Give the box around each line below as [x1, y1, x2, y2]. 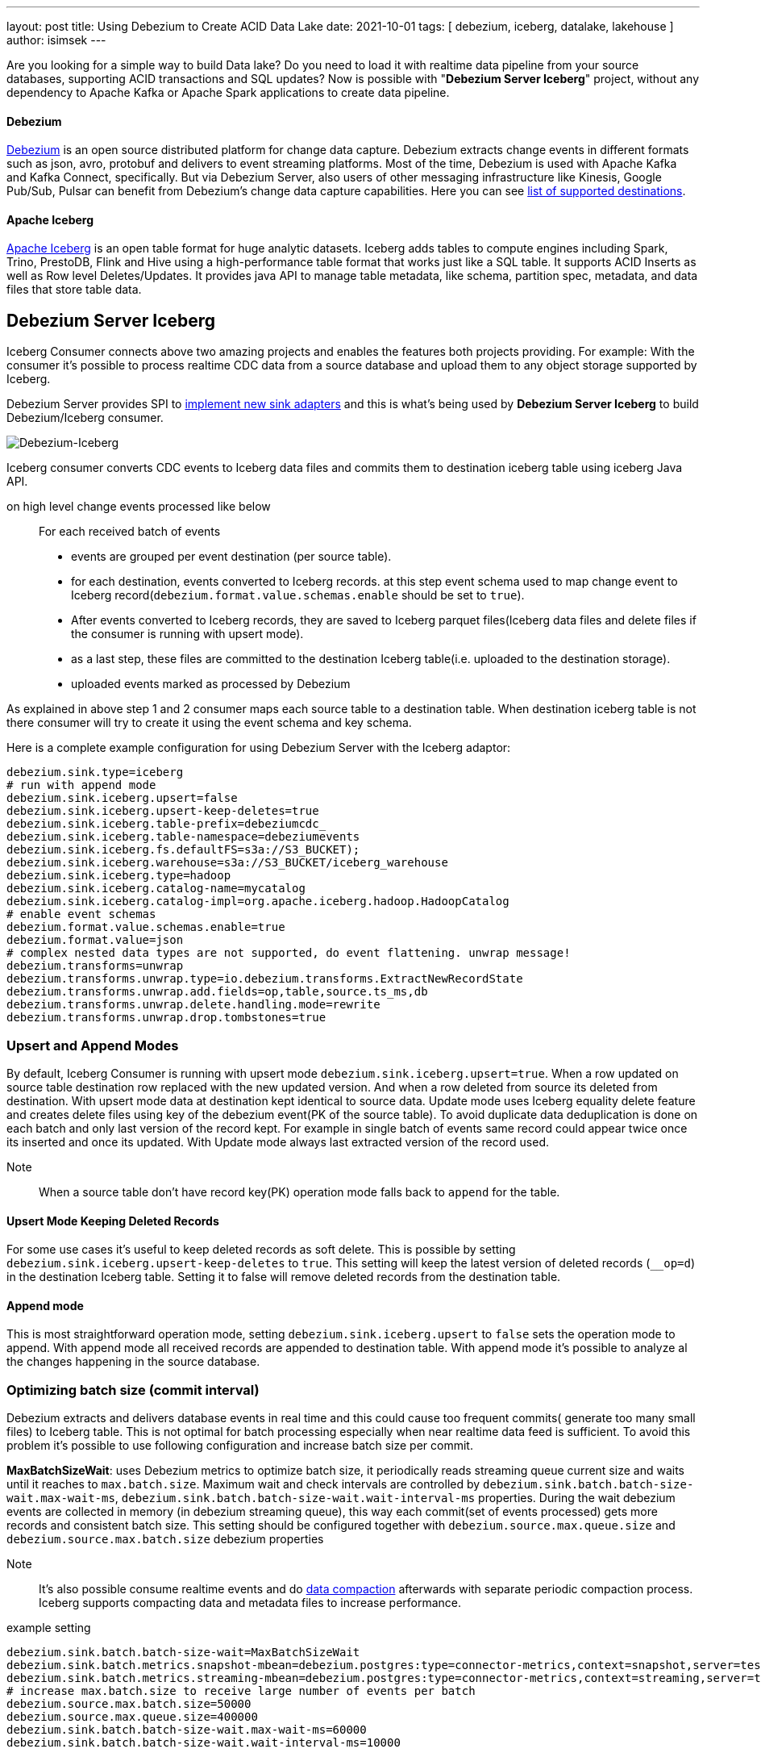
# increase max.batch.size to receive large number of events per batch [6, 1684, 476, 1698]
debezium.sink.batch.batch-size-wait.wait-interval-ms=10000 [6, 1736, 401, 1750]
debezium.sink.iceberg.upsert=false [6, 791, 238, 805]
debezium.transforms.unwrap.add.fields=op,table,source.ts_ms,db [6, 985, 428, 999]
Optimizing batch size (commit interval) [6, 1381, 260, 1398]
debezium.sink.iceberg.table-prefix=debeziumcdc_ [6, 817, 326, 831]
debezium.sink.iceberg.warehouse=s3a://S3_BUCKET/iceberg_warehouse [6, 856, 448, 870]
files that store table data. [6, 282, 142, 297]
